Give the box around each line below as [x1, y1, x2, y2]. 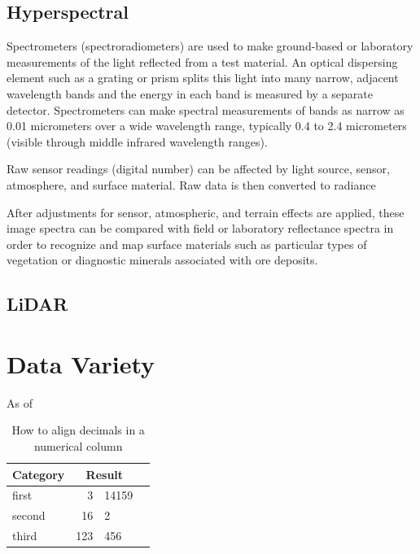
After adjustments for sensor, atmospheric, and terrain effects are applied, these [7, 203, 405, 220]
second [12, 507, 46, 524]
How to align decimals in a [11, 421, 145, 438]
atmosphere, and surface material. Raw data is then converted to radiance [7, 176, 376, 193]
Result [85, 465, 124, 482]
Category [12, 465, 65, 482]
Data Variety [7, 347, 155, 380]
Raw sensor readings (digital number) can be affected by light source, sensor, [7, 160, 390, 177]
